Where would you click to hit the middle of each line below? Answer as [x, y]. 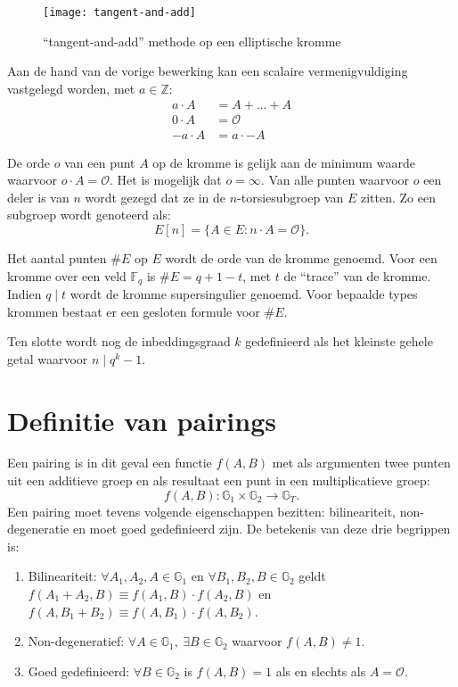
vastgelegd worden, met [71, 88]
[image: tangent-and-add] [119, 12]
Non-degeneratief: [76, 641]
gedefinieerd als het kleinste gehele [339, 341]
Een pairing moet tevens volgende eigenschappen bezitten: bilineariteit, [202, 511]
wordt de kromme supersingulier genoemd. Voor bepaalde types [244, 293]
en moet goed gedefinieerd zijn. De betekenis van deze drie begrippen [262, 529]
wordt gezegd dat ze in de [155, 197]
